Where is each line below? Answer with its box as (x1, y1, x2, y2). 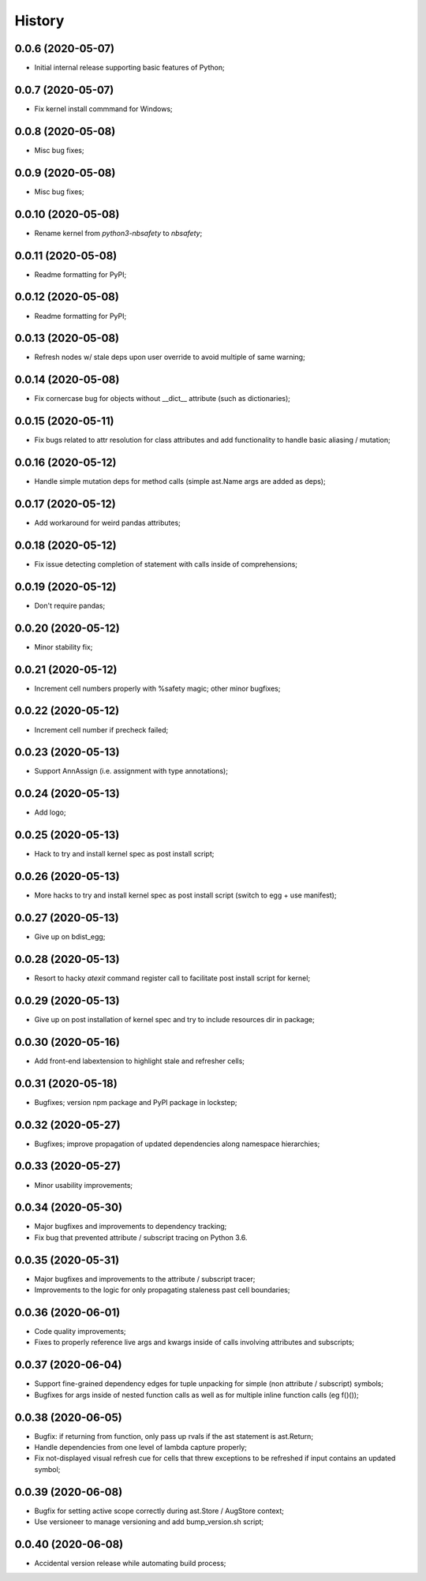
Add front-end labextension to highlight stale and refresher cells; (34, 1056, 245, 1066)
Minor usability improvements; (34, 1180, 133, 1189)
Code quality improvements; (34, 1327, 126, 1336)
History (14, 12, 65, 29)
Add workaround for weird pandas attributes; (34, 518, 181, 528)
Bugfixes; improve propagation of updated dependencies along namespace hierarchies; (34, 1139, 320, 1148)
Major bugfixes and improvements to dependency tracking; (34, 1222, 227, 1231)
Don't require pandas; (34, 601, 106, 610)
